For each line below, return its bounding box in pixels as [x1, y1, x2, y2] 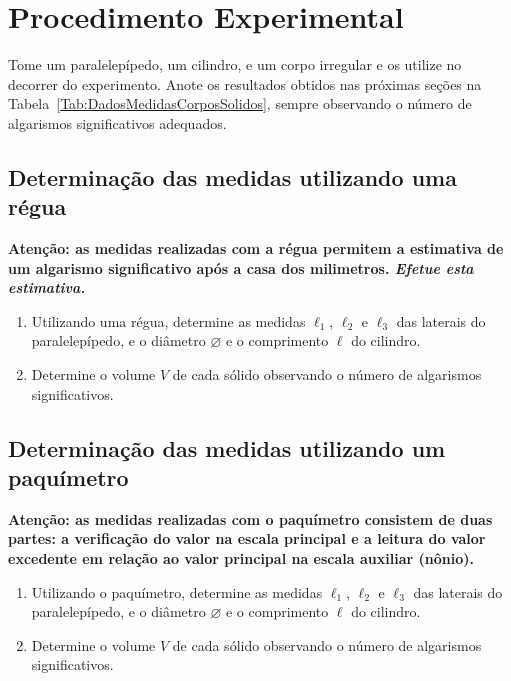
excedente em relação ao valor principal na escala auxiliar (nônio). [8, 548, 474, 569]
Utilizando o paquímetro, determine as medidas [31, 581, 323, 602]
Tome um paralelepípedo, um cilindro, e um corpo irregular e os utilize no [8, 54, 462, 75]
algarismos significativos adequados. [8, 112, 227, 133]
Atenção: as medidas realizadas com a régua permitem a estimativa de [8, 238, 504, 259]
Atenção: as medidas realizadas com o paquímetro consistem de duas [8, 508, 493, 529]
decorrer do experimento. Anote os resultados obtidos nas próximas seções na [8, 73, 482, 94]
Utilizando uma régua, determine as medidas [31, 310, 306, 331]
